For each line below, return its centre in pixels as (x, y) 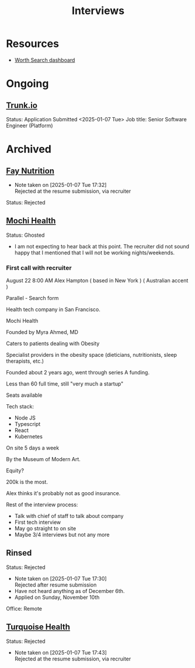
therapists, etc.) (25, 361)
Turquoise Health (38, 627)
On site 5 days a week (33, 448)
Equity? (15, 471)
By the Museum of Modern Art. (43, 459)
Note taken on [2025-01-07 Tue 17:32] (60, 185)
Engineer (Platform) (30, 125)
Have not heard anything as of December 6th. (69, 591)
